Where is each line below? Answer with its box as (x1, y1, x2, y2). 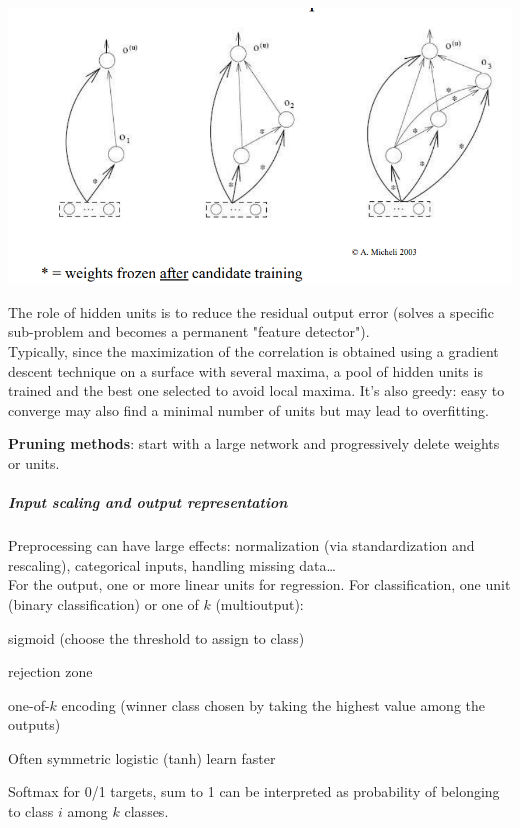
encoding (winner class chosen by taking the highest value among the (61, 694, 486, 715)
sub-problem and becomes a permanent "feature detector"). (8, 321, 370, 342)
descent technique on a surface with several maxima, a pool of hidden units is (8, 360, 483, 381)
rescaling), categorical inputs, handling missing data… (8, 554, 336, 575)
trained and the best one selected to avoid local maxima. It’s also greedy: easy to (8, 380, 505, 401)
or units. (8, 452, 60, 473)
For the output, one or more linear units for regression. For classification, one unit (8, 574, 511, 595)
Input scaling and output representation (8, 492, 288, 513)
